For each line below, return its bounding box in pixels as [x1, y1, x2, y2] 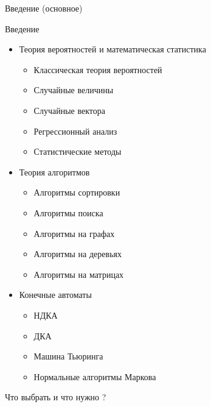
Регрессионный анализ [33, 124, 117, 137]
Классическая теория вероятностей [33, 63, 162, 76]
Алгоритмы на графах [33, 227, 115, 239]
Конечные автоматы [19, 288, 92, 301]
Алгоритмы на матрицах [33, 267, 124, 280]
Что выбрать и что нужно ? [5, 391, 106, 403]
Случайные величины [33, 83, 114, 96]
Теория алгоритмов [19, 165, 90, 178]
